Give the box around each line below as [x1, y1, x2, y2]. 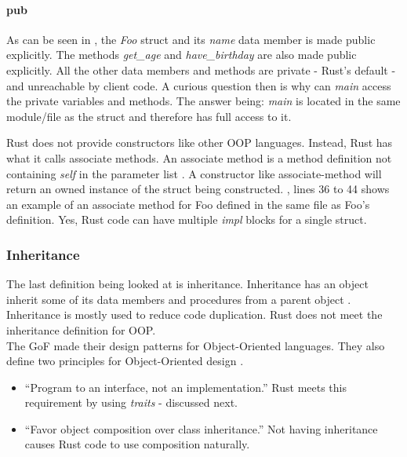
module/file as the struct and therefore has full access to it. [6, 108, 292, 124]
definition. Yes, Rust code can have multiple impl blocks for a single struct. [6, 211, 367, 228]
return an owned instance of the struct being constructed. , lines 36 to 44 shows [6, 181, 390, 197]
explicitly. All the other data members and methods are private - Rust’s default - [6, 61, 396, 78]
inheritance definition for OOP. [6, 321, 156, 338]
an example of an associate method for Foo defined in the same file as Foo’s [6, 196, 370, 212]
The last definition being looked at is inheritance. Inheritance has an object [6, 276, 369, 292]
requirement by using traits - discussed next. [24, 394, 238, 411]
